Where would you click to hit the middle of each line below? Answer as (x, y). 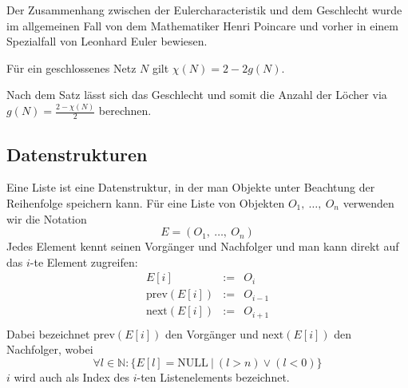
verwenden (368, 202)
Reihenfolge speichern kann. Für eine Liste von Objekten (146, 202)
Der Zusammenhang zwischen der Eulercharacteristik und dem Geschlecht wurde (204, 10)
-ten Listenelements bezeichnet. (213, 377)
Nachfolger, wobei (50, 349)
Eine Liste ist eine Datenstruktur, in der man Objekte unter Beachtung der (191, 187)
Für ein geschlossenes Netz (71, 67)
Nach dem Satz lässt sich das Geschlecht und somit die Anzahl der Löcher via (197, 95)
